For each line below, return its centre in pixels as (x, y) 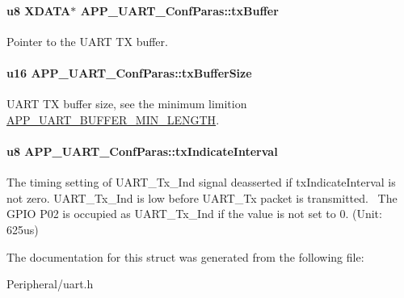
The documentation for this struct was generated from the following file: (185, 256)
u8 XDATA (39, 10)
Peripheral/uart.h (50, 284)
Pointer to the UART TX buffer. (87, 41)
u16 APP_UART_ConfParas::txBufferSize (129, 72)
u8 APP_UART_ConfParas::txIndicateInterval (142, 151)
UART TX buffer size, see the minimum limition (127, 104)
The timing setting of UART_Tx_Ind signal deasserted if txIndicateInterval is (201, 182)
